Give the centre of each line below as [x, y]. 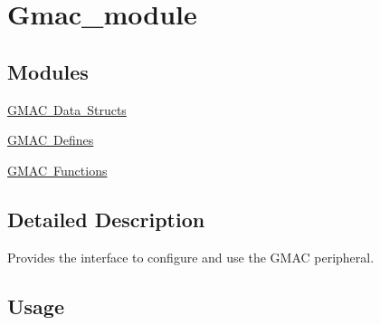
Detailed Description [106, 219]
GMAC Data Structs [67, 109]
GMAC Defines [51, 140]
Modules [48, 71]
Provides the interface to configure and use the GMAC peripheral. [191, 257]
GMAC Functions [57, 170]
